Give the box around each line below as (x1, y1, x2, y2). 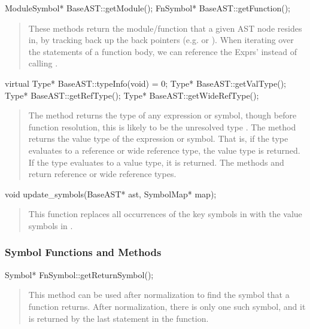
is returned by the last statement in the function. (28, 312, 209, 324)
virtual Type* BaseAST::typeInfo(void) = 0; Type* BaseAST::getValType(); (5, 77, 286, 89)
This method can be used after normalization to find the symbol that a (28, 288, 290, 301)
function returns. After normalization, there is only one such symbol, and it (28, 300, 306, 312)
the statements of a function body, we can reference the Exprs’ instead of (28, 45, 297, 57)
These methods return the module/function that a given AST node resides (28, 22, 302, 34)
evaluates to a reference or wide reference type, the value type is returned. (28, 144, 300, 156)
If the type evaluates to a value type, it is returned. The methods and (28, 156, 284, 168)
